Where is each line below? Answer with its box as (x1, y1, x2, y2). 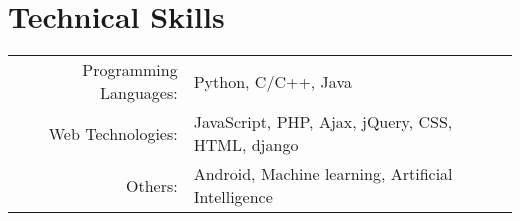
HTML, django (193, 133, 299, 157)
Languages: (100, 81, 178, 105)
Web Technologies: (48, 121, 178, 145)
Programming (82, 58, 178, 82)
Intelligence (193, 185, 273, 209)
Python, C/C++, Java (193, 69, 352, 93)
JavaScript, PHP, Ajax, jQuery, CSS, (193, 110, 453, 134)
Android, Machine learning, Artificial (193, 162, 453, 186)
